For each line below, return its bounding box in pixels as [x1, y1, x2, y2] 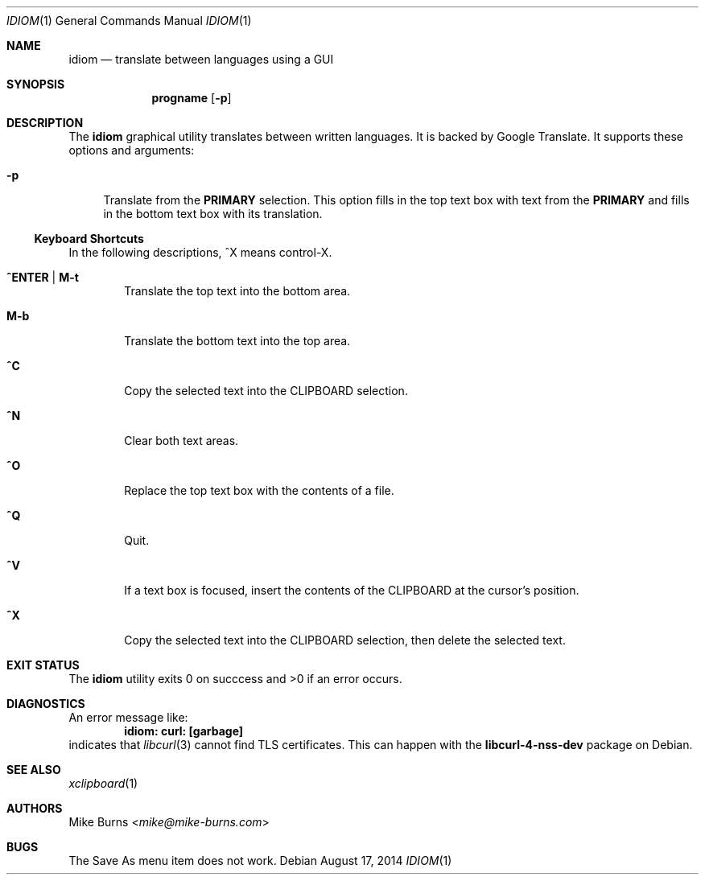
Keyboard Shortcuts [34, 232, 144, 245]
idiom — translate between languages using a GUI [68, 52, 334, 66]
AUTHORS [6, 801, 63, 815]
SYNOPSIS [6, 77, 65, 91]
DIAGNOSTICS [6, 697, 85, 710]
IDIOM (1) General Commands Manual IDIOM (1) [6, 14, 252, 27]
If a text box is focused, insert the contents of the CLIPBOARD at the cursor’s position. [124, 583, 579, 597]
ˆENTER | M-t [6, 270, 79, 284]
